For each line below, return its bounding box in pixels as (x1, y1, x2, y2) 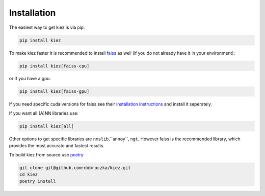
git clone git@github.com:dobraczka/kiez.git (19, 165, 131, 171)
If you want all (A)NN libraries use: (9, 110, 79, 116)
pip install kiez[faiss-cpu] (19, 63, 90, 68)
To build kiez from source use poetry (9, 152, 83, 157)
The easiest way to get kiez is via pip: (9, 24, 85, 30)
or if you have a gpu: (9, 76, 51, 82)
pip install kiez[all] (19, 123, 74, 129)
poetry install (19, 178, 56, 184)
